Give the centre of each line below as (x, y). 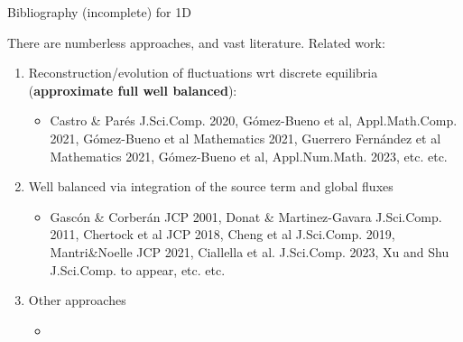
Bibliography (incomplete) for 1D (99, 12)
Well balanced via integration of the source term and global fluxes (211, 186)
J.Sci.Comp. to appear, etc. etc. (138, 269)
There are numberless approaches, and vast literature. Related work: (196, 42)
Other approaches (77, 300)
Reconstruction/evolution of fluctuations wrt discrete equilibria (203, 73)
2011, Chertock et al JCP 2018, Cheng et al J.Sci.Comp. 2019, (222, 234)
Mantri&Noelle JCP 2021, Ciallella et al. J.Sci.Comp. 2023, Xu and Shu (250, 251)
